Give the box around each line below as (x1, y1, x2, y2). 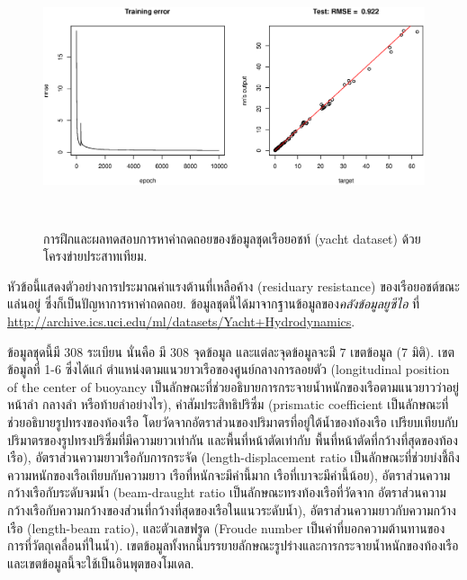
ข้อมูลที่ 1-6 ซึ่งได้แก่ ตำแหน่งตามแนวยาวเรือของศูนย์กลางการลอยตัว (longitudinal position (7, 360, 450, 379)
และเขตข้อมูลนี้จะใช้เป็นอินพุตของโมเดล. (7, 553, 194, 572)
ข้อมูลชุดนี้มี (7, 342, 60, 361)
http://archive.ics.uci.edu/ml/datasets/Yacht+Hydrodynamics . (7, 311, 355, 330)
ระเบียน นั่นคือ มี (86, 342, 166, 361)
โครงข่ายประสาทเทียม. (43, 246, 148, 265)
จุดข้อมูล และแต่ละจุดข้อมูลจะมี (193, 342, 336, 361)
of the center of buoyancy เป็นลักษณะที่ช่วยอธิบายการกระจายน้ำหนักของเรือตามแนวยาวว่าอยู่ (7, 377, 459, 396)
